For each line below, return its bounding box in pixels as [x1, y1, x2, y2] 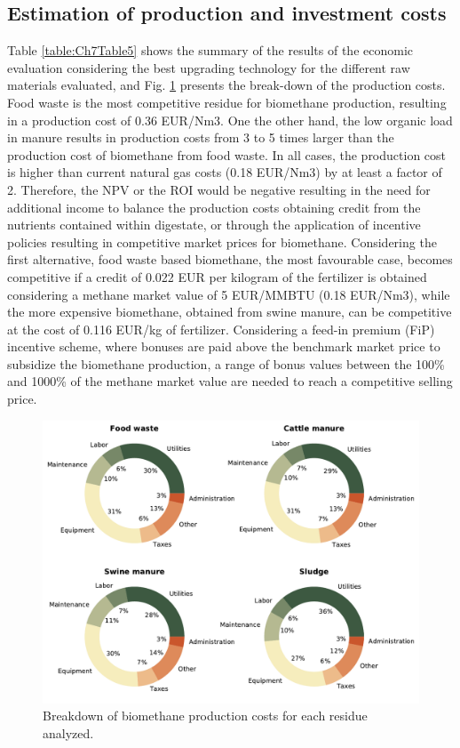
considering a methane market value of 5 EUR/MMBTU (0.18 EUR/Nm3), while [7, 285, 450, 303]
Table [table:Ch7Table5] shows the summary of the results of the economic [7, 41, 413, 60]
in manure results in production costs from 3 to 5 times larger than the [7, 128, 394, 147]
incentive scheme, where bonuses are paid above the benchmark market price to [7, 337, 440, 356]
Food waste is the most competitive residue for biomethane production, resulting [7, 92, 447, 111]
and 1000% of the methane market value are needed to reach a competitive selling [7, 372, 453, 390]
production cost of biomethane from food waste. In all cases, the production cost [7, 145, 447, 164]
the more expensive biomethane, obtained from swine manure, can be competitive [7, 302, 452, 321]
